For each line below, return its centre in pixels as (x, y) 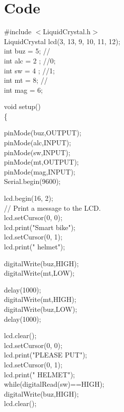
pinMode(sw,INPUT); (37, 152)
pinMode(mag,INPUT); (40, 171)
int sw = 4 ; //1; (30, 70)
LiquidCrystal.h (67, 31)
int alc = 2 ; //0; (30, 60)
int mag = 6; (24, 89)
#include (18, 31)
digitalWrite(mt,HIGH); (40, 299)
